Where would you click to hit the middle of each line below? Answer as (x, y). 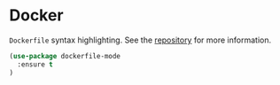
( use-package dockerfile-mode (65, 56)
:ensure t (35, 64)
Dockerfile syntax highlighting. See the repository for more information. (140, 40)
